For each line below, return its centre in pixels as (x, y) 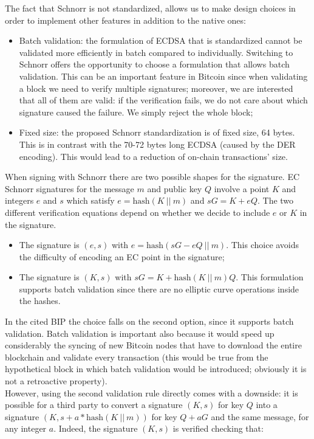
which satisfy (90, 200)
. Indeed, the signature (96, 428)
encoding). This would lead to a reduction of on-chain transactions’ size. (153, 156)
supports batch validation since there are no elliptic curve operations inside (159, 289)
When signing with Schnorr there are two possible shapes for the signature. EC (152, 177)
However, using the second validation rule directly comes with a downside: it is (152, 392)
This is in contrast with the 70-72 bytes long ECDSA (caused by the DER (157, 144)
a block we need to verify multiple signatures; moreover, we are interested (156, 88)
